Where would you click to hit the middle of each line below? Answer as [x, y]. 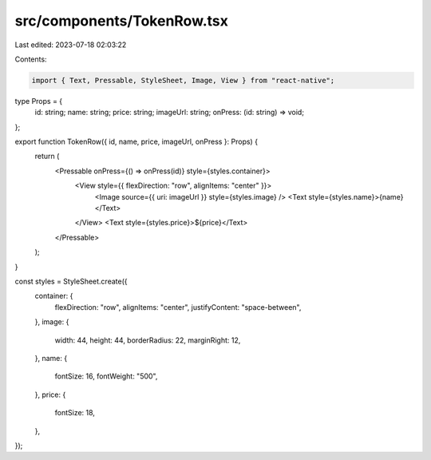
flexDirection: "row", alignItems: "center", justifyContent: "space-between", [178, 307]
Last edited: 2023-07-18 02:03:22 [71, 45]
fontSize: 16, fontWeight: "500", [106, 376]
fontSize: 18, [75, 413]
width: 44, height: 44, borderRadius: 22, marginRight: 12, [148, 340]
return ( [47, 157]
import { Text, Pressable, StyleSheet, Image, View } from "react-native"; [183, 80]
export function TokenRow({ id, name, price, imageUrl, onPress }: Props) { [136, 142]
